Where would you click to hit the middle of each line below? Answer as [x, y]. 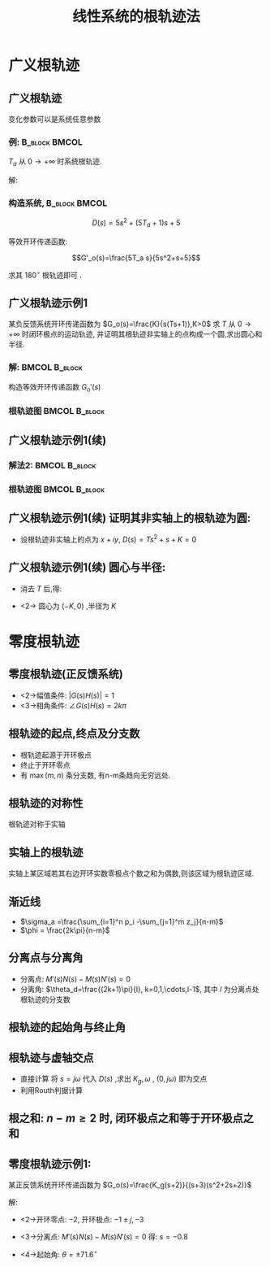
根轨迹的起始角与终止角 [67, 1028]
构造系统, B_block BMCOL [58, 203]
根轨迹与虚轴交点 [51, 1058]
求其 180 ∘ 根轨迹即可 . [45, 274]
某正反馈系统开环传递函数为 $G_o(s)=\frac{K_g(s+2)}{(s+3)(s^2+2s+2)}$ [130, 1185]
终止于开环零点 [45, 764]
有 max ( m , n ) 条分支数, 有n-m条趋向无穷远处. [95, 775]
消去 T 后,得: [41, 588]
